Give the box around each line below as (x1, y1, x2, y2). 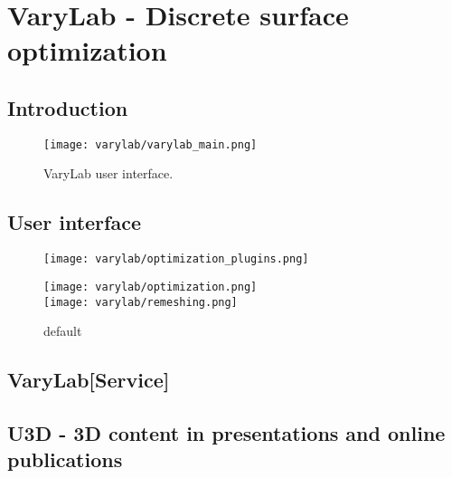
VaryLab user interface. (43, 164, 174, 183)
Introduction (7, 93, 128, 121)
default (43, 321, 82, 340)
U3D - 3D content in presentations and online (7, 418, 446, 446)
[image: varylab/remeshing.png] (43, 295, 238, 309)
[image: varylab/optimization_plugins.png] (43, 253, 309, 266)
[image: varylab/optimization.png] (43, 280, 258, 293)
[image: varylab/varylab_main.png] (43, 138, 258, 151)
